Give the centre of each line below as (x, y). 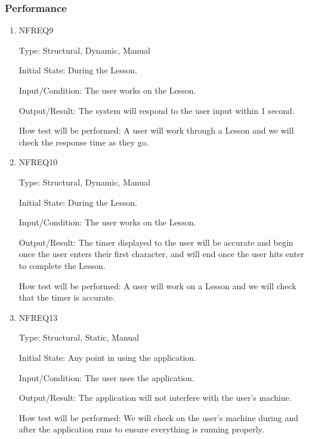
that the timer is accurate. (67, 297)
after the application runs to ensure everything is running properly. (141, 429)
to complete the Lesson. (62, 265)
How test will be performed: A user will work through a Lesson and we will (156, 130)
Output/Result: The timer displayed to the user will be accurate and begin (156, 242)
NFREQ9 (36, 30)
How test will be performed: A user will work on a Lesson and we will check (157, 285)
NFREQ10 (38, 162)
